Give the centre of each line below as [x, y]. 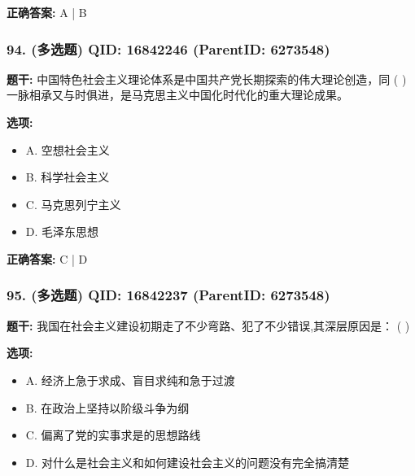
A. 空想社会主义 [68, 149]
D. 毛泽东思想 [62, 231]
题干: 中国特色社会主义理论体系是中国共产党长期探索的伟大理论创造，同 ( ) [207, 79]
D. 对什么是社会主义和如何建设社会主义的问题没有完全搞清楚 [188, 462]
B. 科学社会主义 [68, 177]
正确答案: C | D [47, 258]
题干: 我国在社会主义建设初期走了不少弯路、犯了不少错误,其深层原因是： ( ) [208, 325]
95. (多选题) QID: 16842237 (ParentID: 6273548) [168, 295]
